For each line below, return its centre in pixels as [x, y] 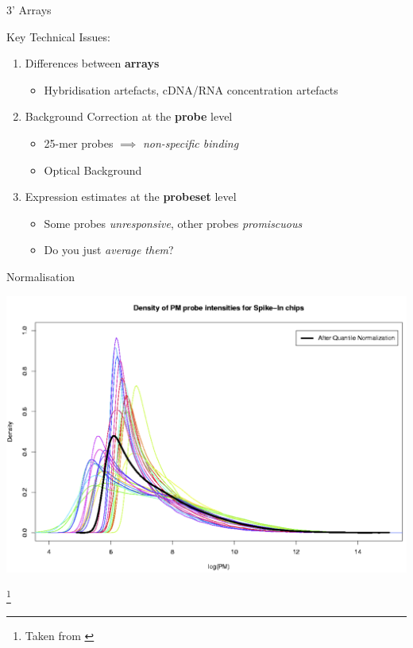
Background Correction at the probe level [129, 116]
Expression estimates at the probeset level [131, 197]
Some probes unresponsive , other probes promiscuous [173, 223]
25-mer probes [79, 143]
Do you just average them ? [109, 250]
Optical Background [93, 170]
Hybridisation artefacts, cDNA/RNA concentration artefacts [191, 89]
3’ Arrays [29, 10]
